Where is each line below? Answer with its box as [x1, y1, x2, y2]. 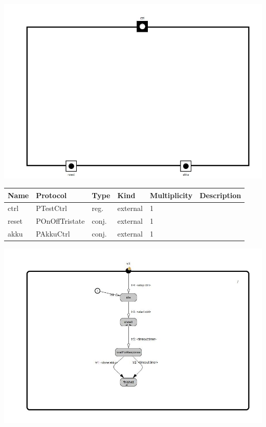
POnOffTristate [36, 216, 85, 226]
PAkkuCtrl [36, 228, 70, 239]
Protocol [36, 189, 67, 200]
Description [199, 189, 241, 200]
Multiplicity [149, 189, 193, 200]
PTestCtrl [36, 203, 67, 214]
